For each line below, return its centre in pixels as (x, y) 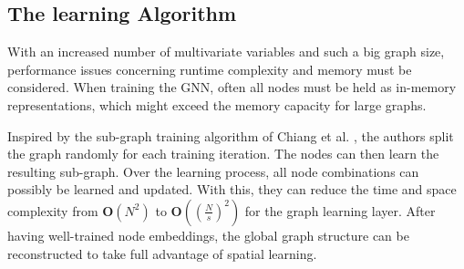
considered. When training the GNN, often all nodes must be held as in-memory (232, 87)
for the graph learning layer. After (340, 210)
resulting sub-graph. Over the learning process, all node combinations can (213, 171)
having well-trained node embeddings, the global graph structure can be (208, 235)
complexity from (53, 210)
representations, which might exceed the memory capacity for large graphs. (217, 104)
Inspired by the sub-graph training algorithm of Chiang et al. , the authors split (231, 135)
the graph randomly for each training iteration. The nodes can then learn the (223, 154)
